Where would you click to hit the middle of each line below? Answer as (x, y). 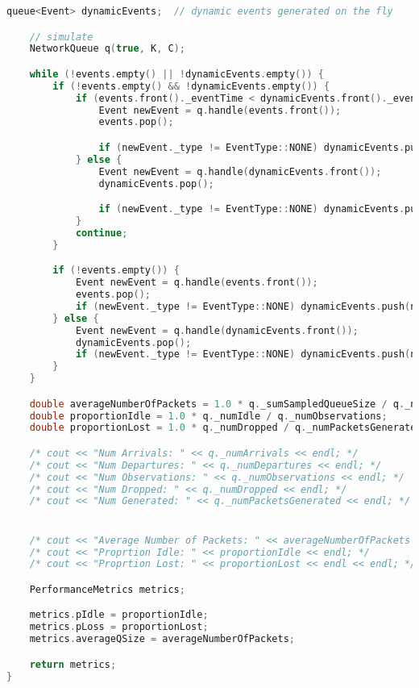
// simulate (61, 37)
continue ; (102, 233)
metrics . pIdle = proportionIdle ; (119, 615)
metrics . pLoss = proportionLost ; (119, 627)
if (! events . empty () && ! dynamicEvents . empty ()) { (191, 86)
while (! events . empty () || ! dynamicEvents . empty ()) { (176, 74)
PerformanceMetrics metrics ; (107, 589)
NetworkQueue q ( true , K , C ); (107, 49)
